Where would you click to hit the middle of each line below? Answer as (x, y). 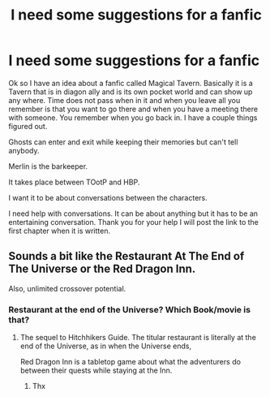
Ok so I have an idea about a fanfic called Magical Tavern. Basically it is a (131, 83)
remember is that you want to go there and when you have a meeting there (133, 109)
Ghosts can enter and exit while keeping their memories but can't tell (123, 142)
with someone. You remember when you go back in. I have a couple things (133, 117)
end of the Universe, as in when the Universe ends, (106, 346)
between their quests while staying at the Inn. (96, 370)
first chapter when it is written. (60, 231)
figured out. (28, 126)
